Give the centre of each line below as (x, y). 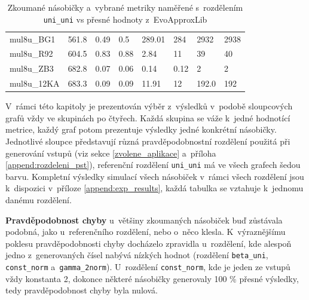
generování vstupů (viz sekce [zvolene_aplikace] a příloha (111, 153)
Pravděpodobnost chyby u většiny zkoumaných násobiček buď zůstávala (144, 220)
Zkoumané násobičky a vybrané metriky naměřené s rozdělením (125, 7)
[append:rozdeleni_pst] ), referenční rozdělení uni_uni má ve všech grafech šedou (153, 165)
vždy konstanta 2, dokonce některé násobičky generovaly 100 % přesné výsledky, (152, 278)
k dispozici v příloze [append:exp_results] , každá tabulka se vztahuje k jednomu (154, 188)
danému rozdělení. (39, 199)
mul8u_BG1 (33, 39)
